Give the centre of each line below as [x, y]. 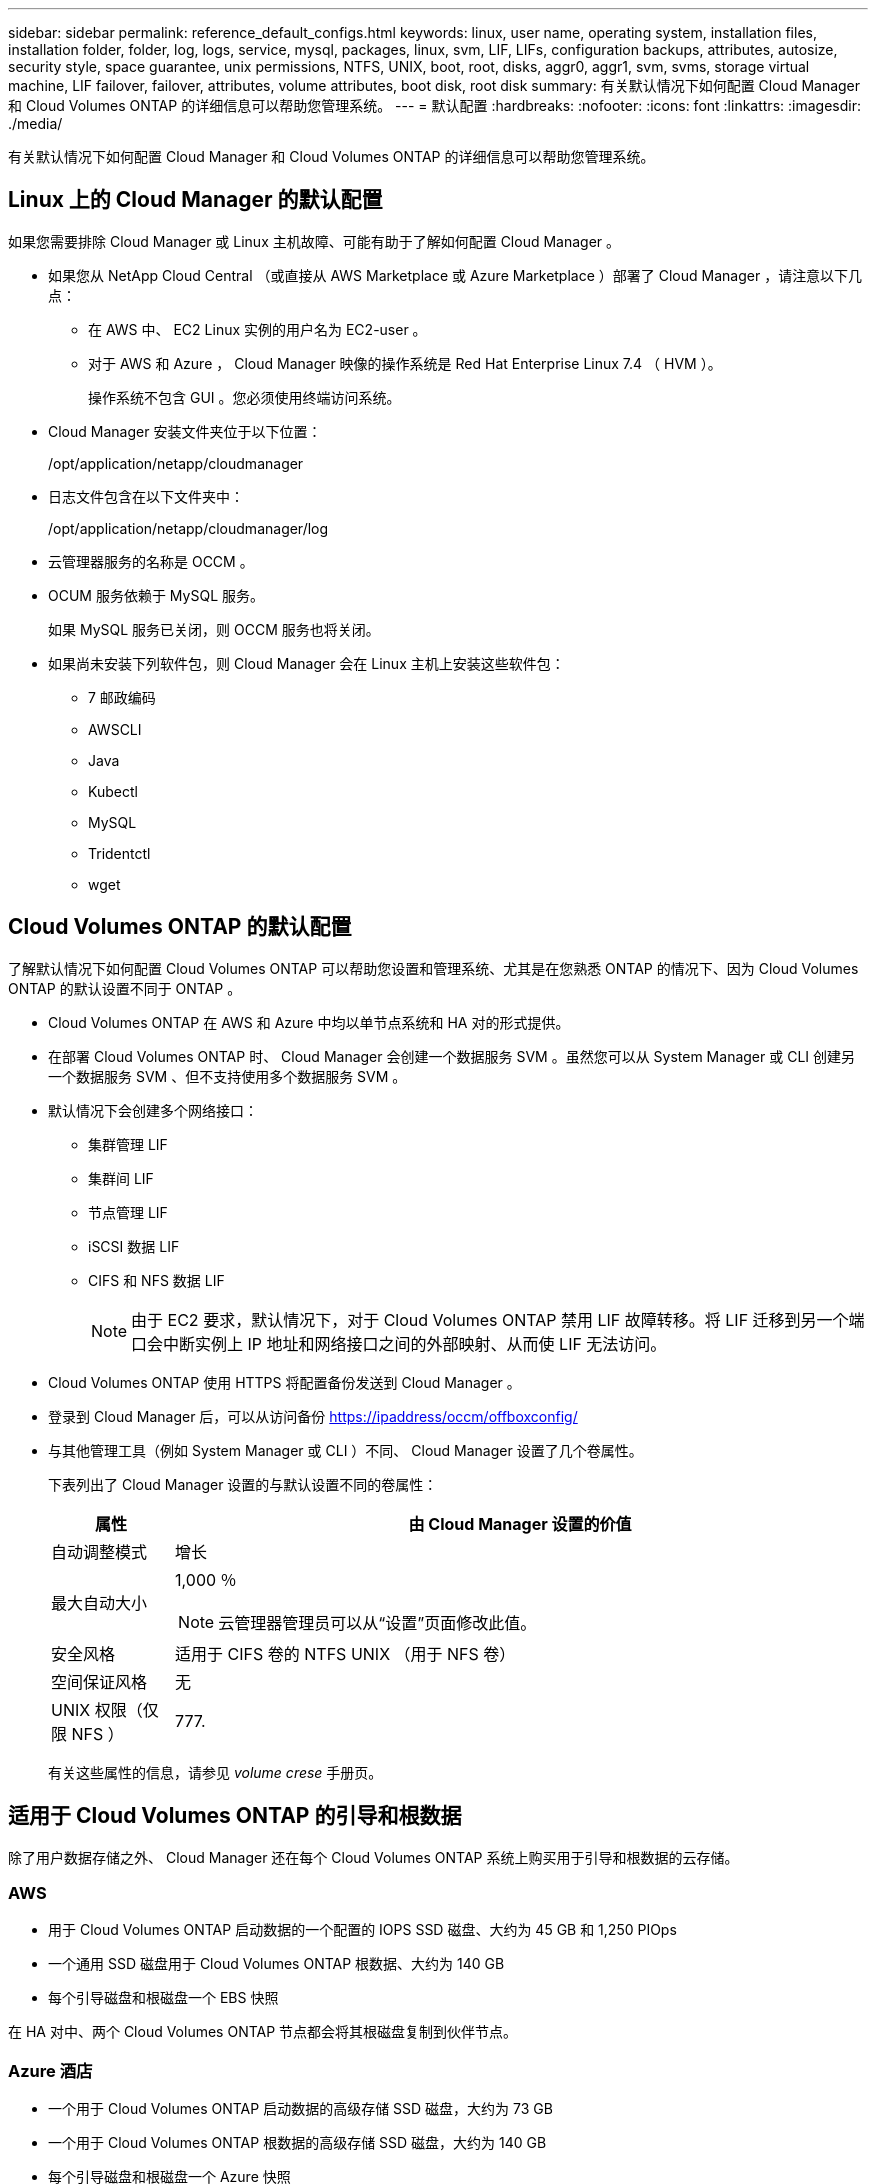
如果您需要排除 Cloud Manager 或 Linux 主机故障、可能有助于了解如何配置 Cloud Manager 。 [314, 241]
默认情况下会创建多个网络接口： [153, 1110]
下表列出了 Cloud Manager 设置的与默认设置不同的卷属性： [243, 1484]
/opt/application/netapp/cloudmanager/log [188, 528]
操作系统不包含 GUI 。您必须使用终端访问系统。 [244, 397]
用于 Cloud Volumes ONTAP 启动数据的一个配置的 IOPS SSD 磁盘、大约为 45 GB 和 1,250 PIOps [362, 1930]
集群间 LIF [121, 1178]
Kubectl [113, 791]
